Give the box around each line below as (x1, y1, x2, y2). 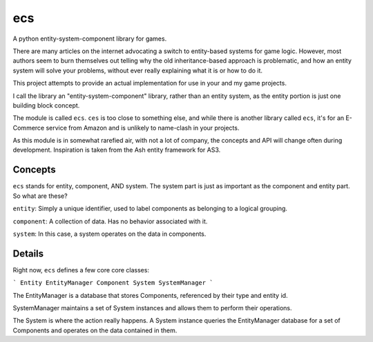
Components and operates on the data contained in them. (12, 326, 178, 334)
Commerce (12, 123, 45, 132)
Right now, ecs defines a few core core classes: (12, 265, 150, 274)
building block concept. (12, 101, 80, 110)
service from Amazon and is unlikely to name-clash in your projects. (46, 123, 240, 132)
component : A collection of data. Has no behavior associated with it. (12, 217, 208, 225)
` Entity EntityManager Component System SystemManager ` (12, 279, 213, 287)
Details (12, 248, 44, 259)
